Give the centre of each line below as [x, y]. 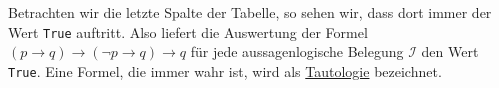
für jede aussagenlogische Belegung [297, 51]
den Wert [450, 51]
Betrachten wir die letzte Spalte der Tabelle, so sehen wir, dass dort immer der [250, 12]
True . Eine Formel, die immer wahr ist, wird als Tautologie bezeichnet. [225, 70]
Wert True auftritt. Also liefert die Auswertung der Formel [188, 31]
